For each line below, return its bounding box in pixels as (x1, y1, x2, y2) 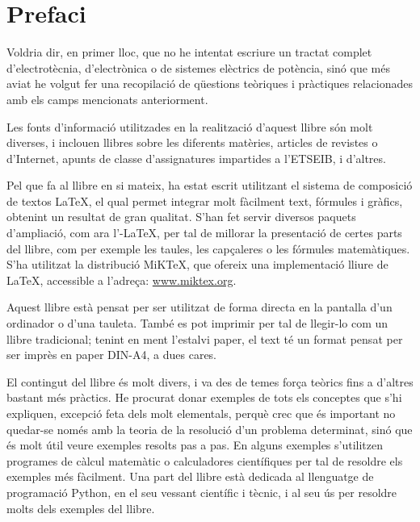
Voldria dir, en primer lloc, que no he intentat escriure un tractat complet (6, 44, 372, 61)
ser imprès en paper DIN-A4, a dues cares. (6, 346, 217, 363)
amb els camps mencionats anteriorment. (6, 90, 208, 107)
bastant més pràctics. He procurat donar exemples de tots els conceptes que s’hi (6, 389, 402, 406)
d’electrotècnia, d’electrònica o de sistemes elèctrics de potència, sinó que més (6, 59, 390, 76)
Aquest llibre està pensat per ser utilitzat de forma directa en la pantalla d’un (6, 299, 393, 315)
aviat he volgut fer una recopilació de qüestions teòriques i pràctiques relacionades (6, 75, 414, 92)
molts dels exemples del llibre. (6, 499, 155, 516)
